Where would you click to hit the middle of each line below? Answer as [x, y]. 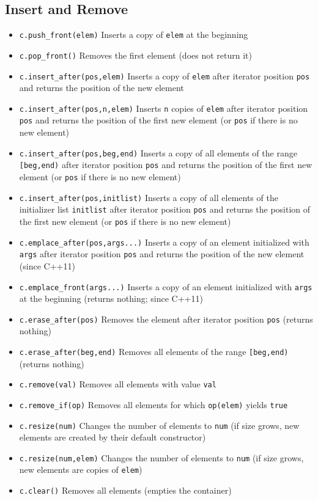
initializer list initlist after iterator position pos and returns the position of [165, 209]
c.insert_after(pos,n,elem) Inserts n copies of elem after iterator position [164, 108]
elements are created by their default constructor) [113, 437]
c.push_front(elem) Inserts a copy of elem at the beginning [134, 35]
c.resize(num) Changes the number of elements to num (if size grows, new [159, 425]
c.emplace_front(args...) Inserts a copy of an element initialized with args [166, 286]
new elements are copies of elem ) [81, 470]
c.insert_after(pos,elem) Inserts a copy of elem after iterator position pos [165, 75]
